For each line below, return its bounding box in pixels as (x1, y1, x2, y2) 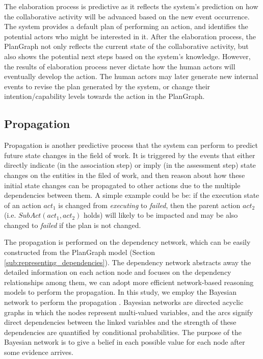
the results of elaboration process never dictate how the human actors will (4, 61, 235, 71)
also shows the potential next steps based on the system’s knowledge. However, (4, 50, 251, 61)
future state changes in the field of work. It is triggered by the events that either (4, 149, 255, 160)
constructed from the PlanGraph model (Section (4, 247, 155, 258)
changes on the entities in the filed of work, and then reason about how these (4, 169, 245, 180)
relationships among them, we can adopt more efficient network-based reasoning (4, 276, 254, 287)
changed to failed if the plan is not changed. (4, 219, 141, 230)
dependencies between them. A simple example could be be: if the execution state (4, 190, 259, 200)
